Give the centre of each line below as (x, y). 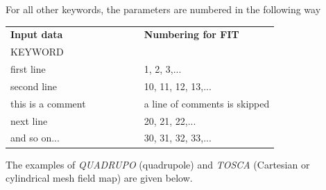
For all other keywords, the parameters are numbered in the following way (163, 9)
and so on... (35, 138)
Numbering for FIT (191, 34)
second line (34, 86)
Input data (37, 34)
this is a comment (48, 103)
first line (28, 69)
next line (29, 120)
